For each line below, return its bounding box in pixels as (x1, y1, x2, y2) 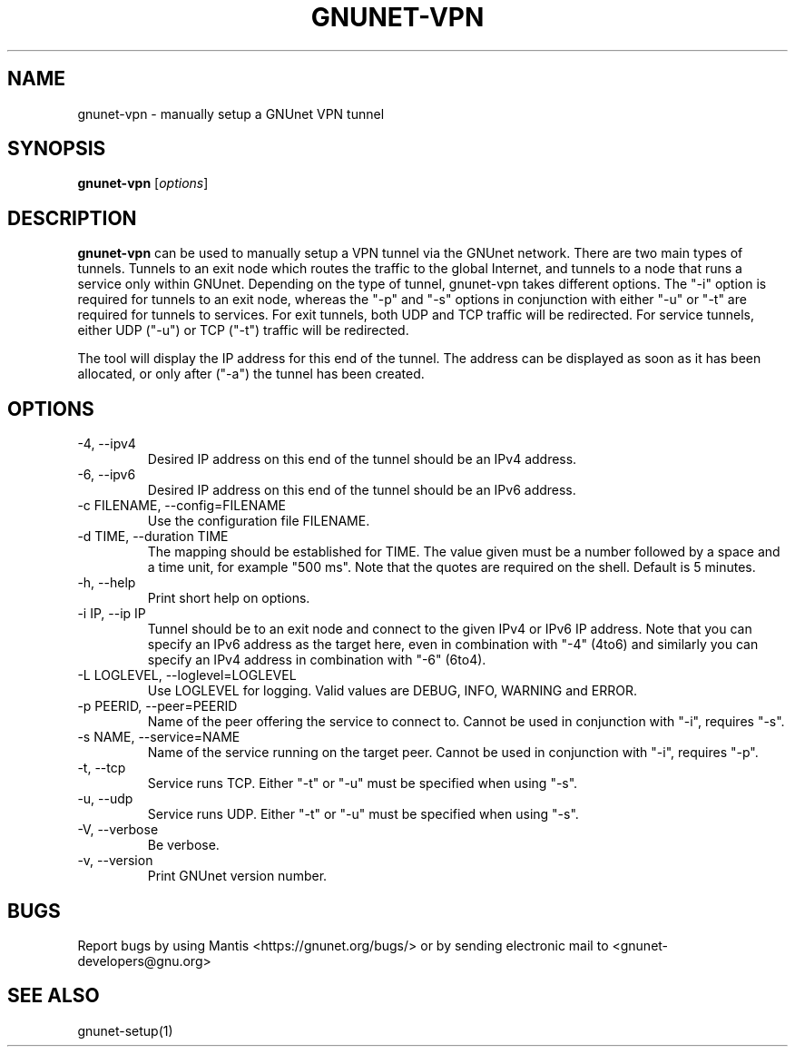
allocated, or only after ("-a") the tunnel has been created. (77, 366, 425, 382)
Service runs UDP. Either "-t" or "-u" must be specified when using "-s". (147, 806, 579, 823)
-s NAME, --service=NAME (77, 729, 240, 745)
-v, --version (77, 852, 153, 869)
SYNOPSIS (7, 137, 106, 161)
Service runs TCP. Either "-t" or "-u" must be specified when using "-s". (147, 775, 578, 792)
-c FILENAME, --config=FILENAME (77, 497, 286, 514)
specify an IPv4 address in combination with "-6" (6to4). (147, 652, 486, 668)
